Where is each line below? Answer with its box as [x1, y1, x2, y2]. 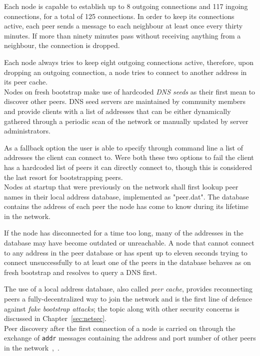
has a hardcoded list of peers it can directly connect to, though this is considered [4, 161, 252, 172]
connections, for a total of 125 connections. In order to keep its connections [4, 10, 234, 21]
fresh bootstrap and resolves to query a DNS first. [4, 266, 157, 277]
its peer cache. [4, 76, 48, 87]
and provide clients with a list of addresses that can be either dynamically [4, 105, 231, 116]
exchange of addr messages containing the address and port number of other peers [4, 332, 256, 343]
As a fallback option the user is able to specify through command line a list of [4, 142, 243, 152]
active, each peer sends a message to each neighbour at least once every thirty [4, 20, 243, 31]
